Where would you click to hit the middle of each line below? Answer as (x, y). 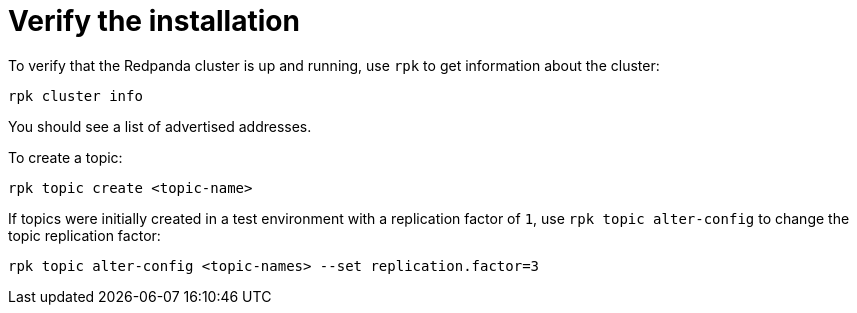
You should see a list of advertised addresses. (160, 126)
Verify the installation (154, 21)
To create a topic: (65, 157)
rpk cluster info (75, 95)
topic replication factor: (84, 235)
